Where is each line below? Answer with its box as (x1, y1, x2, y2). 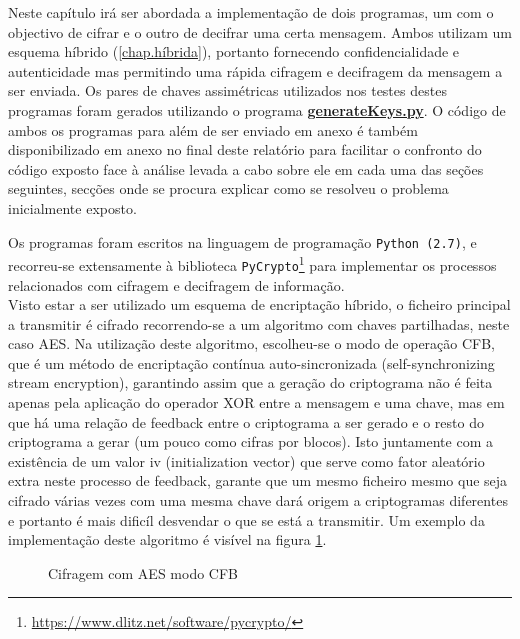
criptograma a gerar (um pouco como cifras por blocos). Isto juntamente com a (8, 431, 493, 452)
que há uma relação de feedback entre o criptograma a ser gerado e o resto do (8, 411, 484, 432)
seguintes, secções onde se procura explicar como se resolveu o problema (8, 178, 449, 199)
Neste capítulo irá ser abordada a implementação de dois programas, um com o (8, 2, 494, 22)
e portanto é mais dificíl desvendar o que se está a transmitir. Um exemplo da (8, 509, 485, 530)
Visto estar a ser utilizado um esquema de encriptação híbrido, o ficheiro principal (8, 294, 511, 315)
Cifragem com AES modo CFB (48, 562, 238, 583)
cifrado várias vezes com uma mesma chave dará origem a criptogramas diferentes (8, 490, 508, 511)
